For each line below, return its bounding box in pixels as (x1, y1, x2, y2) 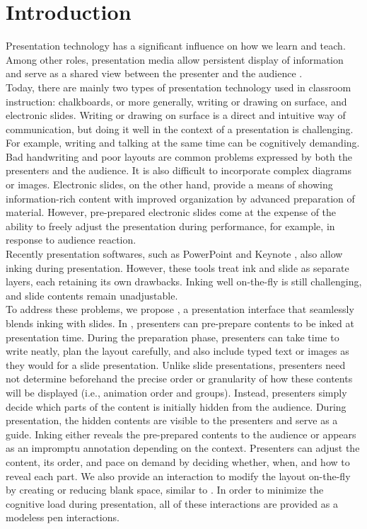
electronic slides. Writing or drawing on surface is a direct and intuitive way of (6, 108, 346, 123)
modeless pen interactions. (6, 510, 120, 525)
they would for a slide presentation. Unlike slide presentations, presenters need (6, 357, 346, 372)
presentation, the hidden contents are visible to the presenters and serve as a (6, 413, 338, 428)
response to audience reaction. (6, 232, 136, 247)
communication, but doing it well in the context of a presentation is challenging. (6, 121, 354, 136)
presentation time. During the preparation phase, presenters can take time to (6, 329, 339, 344)
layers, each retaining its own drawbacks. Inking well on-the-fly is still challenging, (6, 274, 362, 289)
